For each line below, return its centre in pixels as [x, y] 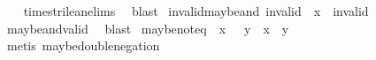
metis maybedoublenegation [83, 45]
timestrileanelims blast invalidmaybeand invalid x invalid [196, 11]
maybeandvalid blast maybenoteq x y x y [148, 28]
